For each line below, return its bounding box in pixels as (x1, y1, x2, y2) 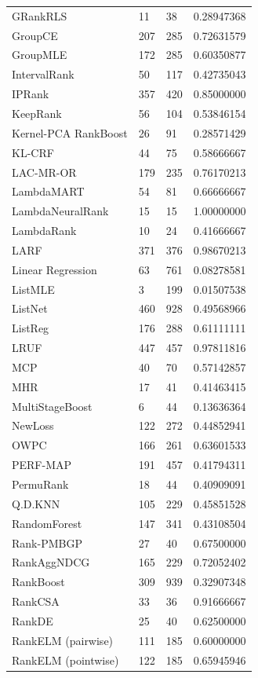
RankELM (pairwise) (12, 632, 114, 648)
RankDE (12, 612, 53, 629)
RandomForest (12, 515, 82, 531)
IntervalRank (12, 66, 74, 82)
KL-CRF (12, 144, 54, 160)
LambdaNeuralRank (12, 203, 109, 219)
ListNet (12, 300, 48, 317)
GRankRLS (12, 7, 67, 24)
